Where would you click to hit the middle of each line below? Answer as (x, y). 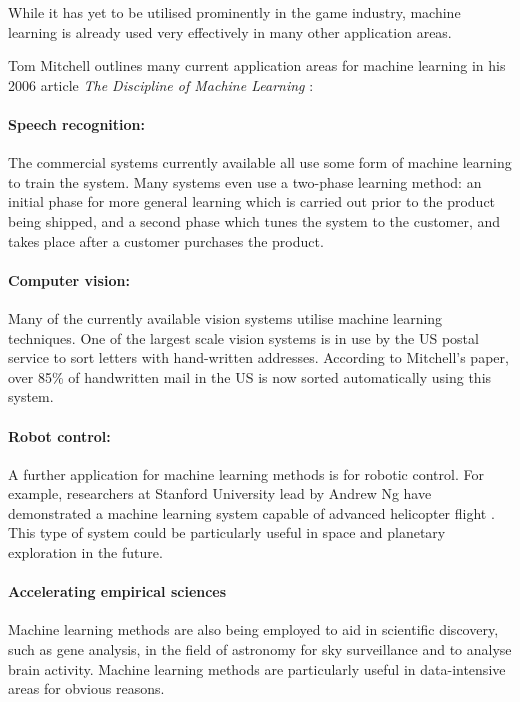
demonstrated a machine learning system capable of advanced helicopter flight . (251, 512)
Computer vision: (69, 279)
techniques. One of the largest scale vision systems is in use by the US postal (243, 337)
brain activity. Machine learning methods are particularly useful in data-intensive (257, 668)
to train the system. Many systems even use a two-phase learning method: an (245, 181)
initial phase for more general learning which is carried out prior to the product (252, 201)
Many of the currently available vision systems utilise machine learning (225, 317)
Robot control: (59, 435)
